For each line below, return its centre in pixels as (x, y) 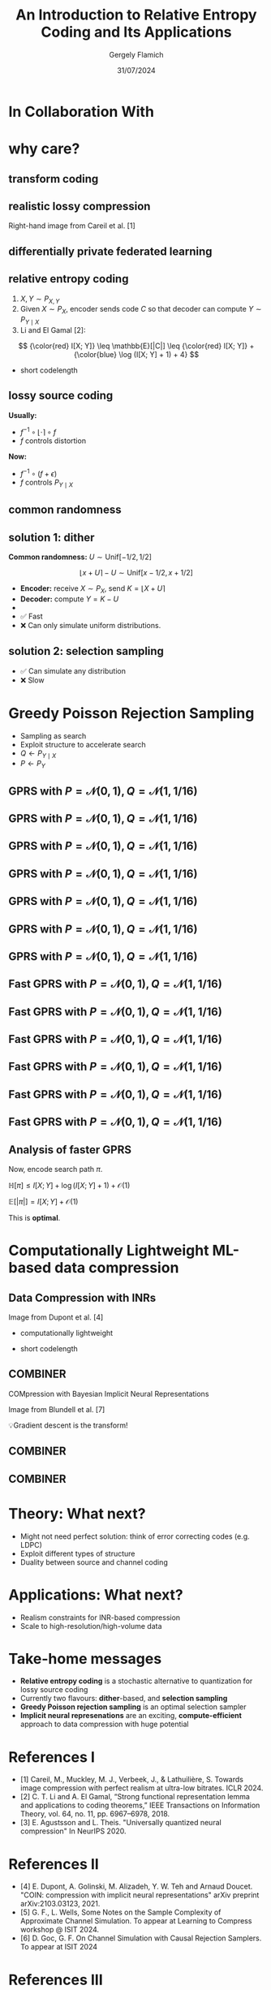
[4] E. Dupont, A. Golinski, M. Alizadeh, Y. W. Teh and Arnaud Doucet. (136, 1887)
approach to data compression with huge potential (104, 1724)
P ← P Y (33, 765)
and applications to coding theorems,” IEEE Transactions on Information (140, 1805)
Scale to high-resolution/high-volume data (91, 1626)
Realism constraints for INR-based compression (100, 1617)
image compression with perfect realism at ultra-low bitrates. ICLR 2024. (142, 1788)
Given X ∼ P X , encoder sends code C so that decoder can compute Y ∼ (141, 310)
